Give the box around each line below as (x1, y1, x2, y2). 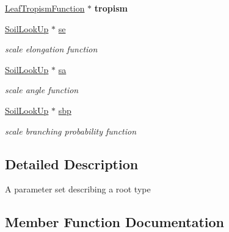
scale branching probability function (5, 124, 137, 137)
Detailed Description (5, 154, 139, 173)
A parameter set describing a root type (5, 183, 151, 195)
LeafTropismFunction (5, 2, 85, 14)
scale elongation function (5, 43, 98, 55)
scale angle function (5, 83, 79, 96)
